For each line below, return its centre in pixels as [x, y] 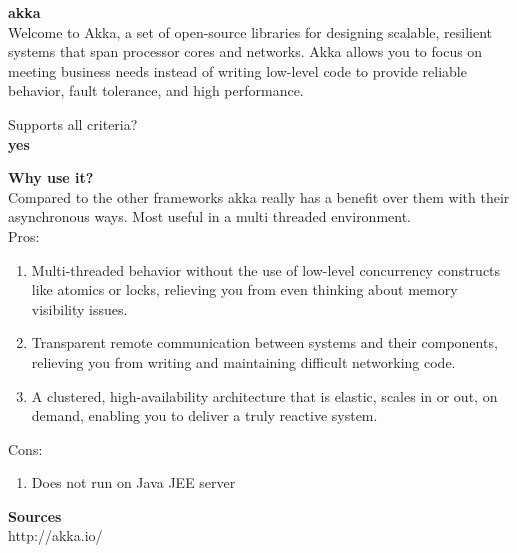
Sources [35, 515]
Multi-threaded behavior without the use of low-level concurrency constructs [266, 269]
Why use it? [51, 177]
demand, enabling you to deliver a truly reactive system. [204, 415]
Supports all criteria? [73, 123]
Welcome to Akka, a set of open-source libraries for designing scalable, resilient [250, 31]
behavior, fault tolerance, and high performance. [156, 90]
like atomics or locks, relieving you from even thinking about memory [244, 289]
